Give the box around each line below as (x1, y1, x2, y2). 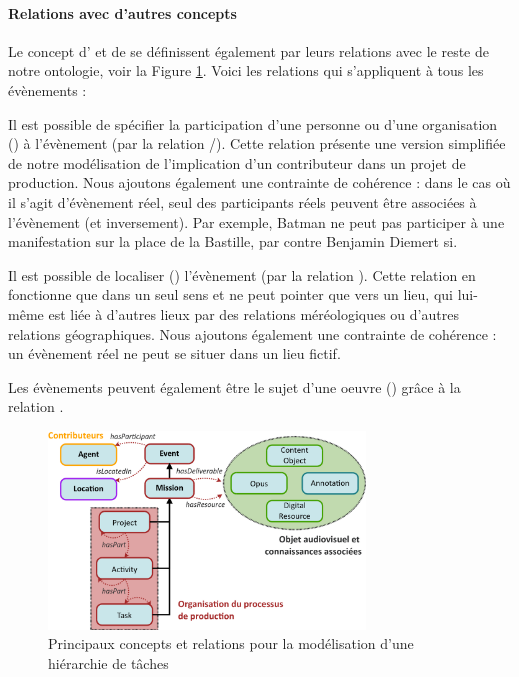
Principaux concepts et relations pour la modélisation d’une (48, 633, 414, 654)
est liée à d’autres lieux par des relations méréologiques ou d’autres (48, 303, 459, 324)
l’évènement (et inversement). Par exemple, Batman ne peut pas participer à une (8, 211, 505, 232)
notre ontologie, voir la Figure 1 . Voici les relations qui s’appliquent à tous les (8, 60, 484, 81)
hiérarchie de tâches (48, 652, 169, 673)
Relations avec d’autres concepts (8, 2, 237, 23)
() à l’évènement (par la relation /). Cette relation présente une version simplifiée (8, 133, 506, 154)
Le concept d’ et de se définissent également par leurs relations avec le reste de (8, 40, 489, 61)
